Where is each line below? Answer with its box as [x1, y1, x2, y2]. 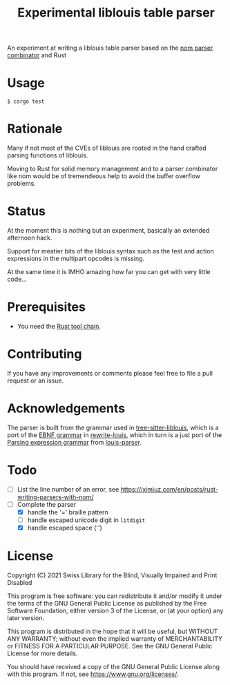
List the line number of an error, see [17, 485, 119, 493]
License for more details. [7, 649, 78, 657]
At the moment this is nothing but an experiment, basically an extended [7, 226, 210, 234]
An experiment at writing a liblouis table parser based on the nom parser [7, 44, 213, 52]
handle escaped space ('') [27, 523, 102, 532]
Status [7, 204, 46, 219]
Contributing [7, 347, 82, 362]
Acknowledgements [7, 401, 126, 416]
